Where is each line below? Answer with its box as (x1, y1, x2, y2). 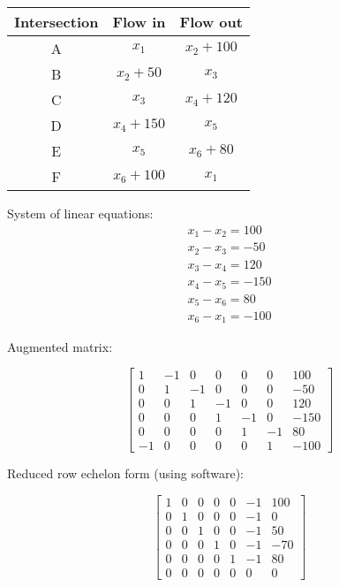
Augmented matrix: (7, 337, 113, 355)
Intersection (14, 11, 99, 32)
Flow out (179, 11, 243, 32)
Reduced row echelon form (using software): (7, 464, 245, 483)
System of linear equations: (7, 204, 154, 222)
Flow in (112, 11, 166, 32)
